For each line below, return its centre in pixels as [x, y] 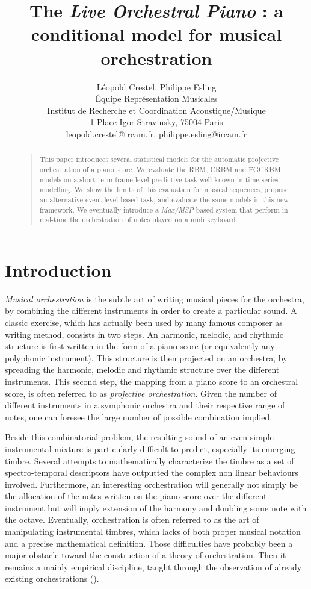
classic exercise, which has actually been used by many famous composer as [144, 322]
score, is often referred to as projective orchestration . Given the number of [141, 393]
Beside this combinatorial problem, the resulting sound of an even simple [139, 437]
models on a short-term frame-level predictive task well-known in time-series [159, 179]
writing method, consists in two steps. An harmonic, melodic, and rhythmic [144, 334]
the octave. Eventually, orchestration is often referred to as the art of [132, 519]
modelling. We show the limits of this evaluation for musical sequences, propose [164, 189]
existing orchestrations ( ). [52, 578]
